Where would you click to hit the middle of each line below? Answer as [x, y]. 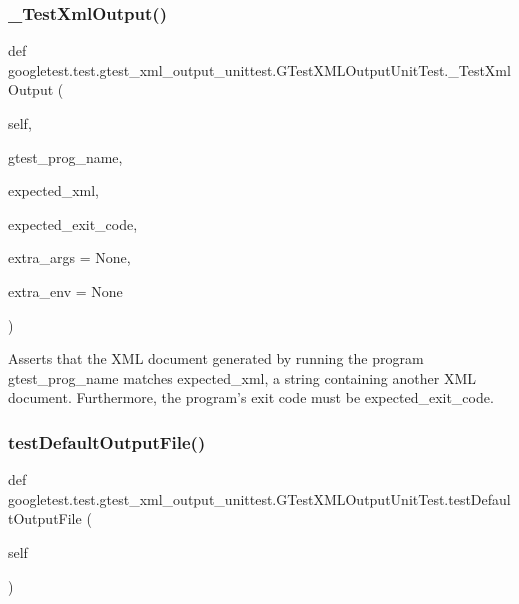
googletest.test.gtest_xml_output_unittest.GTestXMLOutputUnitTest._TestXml [259, 69]
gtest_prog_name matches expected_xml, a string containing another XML [242, 377]
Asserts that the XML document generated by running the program [216, 358]
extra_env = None [65, 290]
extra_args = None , [69, 257]
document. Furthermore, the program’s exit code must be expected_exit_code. [251, 397]
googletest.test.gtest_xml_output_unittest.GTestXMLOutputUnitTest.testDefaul [259, 498]
